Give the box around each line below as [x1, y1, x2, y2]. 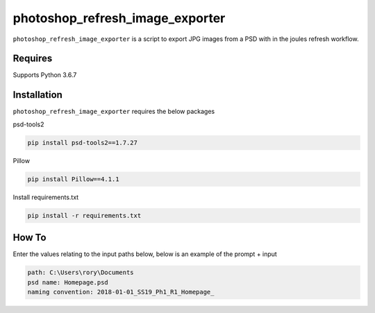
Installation [12, 89, 62, 101]
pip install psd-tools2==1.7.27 [27, 139, 138, 146]
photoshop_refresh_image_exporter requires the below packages [12, 108, 215, 116]
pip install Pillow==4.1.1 [27, 175, 119, 183]
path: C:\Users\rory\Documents [27, 269, 135, 277]
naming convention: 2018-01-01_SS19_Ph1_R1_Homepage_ [27, 288, 215, 296]
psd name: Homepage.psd [27, 278, 109, 286]
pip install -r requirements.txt [27, 212, 142, 219]
